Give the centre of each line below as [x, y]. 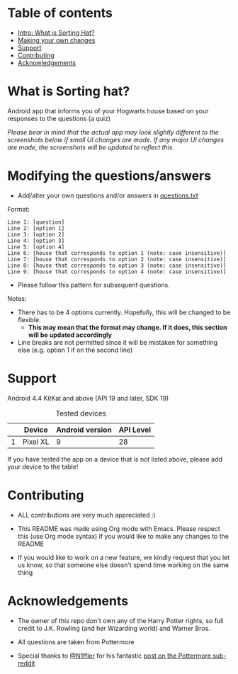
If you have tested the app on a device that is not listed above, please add [115, 459]
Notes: [17, 298]
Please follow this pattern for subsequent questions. [93, 285]
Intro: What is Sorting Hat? [56, 33]
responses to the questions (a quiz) [59, 118]
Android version [84, 430]
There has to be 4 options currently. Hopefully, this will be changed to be [124, 312]
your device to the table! [43, 467]
